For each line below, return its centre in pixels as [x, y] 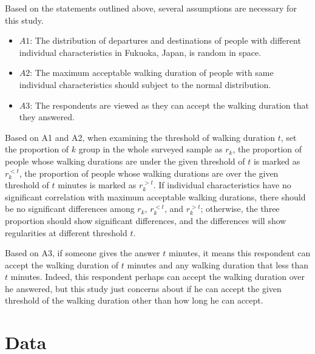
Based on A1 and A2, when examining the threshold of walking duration [140, 137]
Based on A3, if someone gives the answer [83, 253]
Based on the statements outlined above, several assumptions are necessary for [151, 8]
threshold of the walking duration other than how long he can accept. [134, 300]
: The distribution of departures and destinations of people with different [165, 40]
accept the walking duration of [62, 264]
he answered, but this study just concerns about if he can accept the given [143, 288]
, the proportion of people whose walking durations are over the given [149, 173]
